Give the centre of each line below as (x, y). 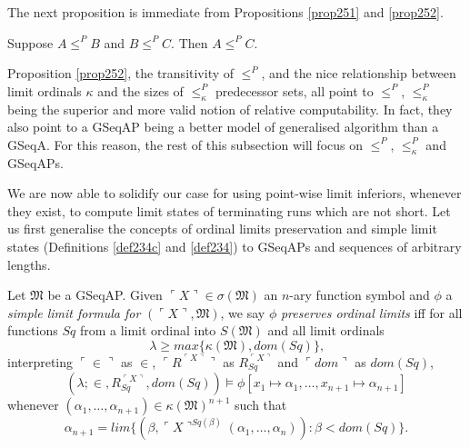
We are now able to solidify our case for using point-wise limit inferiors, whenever (235, 193)
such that (261, 405)
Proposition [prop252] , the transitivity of (121, 73)
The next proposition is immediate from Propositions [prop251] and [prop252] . (225, 12)
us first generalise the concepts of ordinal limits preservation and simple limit (222, 229)
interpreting (40, 361)
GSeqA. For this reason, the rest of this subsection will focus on (185, 144)
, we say (243, 312)
